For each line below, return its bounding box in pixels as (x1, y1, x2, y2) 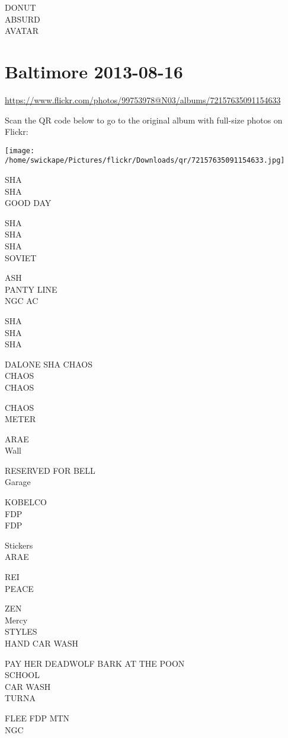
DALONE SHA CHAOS (5, 357, 92, 370)
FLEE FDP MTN (5, 711, 70, 724)
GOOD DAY (5, 197, 52, 209)
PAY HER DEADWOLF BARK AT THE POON (5, 657, 185, 669)
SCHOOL (5, 669, 40, 681)
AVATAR (5, 24, 39, 37)
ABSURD (5, 12, 40, 25)
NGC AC (5, 294, 39, 307)
